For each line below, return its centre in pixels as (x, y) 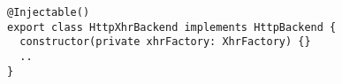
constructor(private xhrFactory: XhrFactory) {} (165, 42)
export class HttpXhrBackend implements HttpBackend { (172, 27)
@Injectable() (49, 12)
